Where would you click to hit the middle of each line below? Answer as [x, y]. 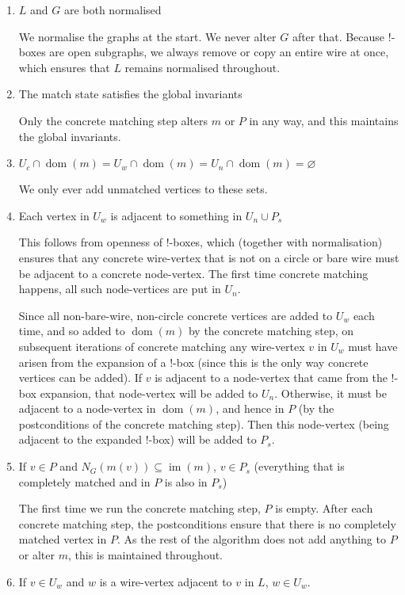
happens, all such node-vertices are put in [120, 289]
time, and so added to [72, 331]
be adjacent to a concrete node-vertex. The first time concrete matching [193, 273]
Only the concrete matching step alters [113, 120]
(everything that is [299, 466]
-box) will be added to [202, 439]
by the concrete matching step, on [271, 331]
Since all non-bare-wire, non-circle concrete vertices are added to [176, 315]
